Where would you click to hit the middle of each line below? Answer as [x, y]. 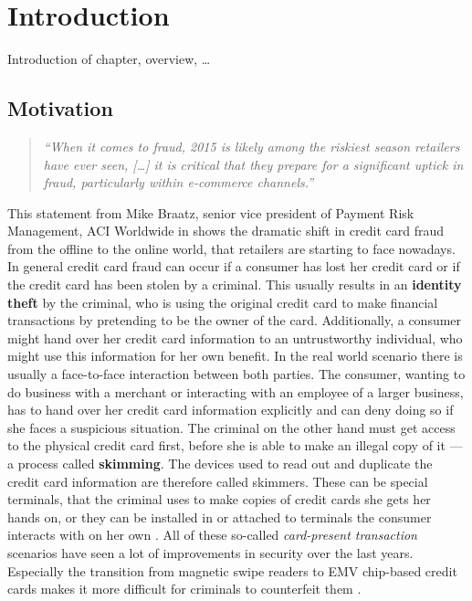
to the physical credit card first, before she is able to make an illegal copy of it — [235, 445]
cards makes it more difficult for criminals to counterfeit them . [184, 589]
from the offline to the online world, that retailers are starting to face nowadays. [231, 248]
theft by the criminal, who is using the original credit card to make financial [223, 302]
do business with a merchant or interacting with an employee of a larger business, [236, 391]
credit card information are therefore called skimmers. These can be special [218, 481]
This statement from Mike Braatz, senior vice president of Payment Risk [211, 212]
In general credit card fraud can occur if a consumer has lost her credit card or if [234, 266]
